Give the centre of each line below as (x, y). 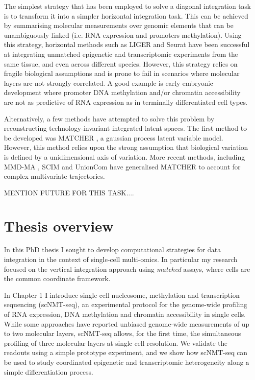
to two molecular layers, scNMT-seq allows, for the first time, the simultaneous (123, 333)
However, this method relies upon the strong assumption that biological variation (126, 147)
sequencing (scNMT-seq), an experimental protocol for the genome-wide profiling (126, 304)
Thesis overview (59, 226)
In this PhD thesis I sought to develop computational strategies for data (113, 249)
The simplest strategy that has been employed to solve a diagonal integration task (127, 6)
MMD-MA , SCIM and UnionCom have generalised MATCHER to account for (122, 166)
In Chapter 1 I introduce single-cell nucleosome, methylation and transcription (122, 295)
